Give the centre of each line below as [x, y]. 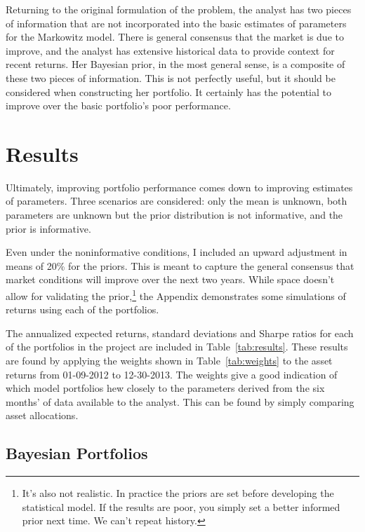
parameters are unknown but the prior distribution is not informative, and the [174, 215]
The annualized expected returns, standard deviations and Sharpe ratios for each [180, 333]
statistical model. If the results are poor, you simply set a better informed [181, 506]
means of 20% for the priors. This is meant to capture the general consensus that [180, 265]
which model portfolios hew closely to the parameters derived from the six [165, 388]
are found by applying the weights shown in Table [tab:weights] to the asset [169, 361]
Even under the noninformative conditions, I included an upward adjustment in [177, 252]
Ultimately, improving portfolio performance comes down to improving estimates [179, 187]
